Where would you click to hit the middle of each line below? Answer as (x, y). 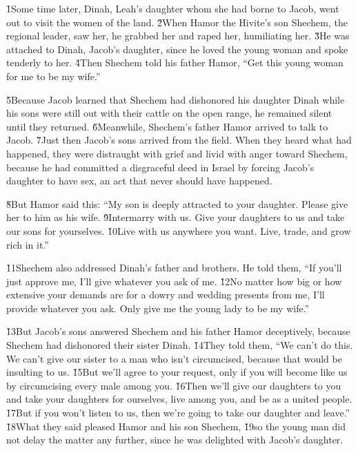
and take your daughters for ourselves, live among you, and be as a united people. (179, 399)
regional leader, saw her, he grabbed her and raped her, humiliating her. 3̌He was (178, 36)
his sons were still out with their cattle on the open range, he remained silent (169, 113)
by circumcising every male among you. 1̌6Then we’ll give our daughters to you (174, 385)
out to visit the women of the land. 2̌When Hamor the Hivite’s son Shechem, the (177, 22)
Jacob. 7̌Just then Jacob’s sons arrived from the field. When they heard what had (179, 140)
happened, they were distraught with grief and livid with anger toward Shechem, (177, 153)
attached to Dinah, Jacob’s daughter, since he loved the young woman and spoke (177, 49)
